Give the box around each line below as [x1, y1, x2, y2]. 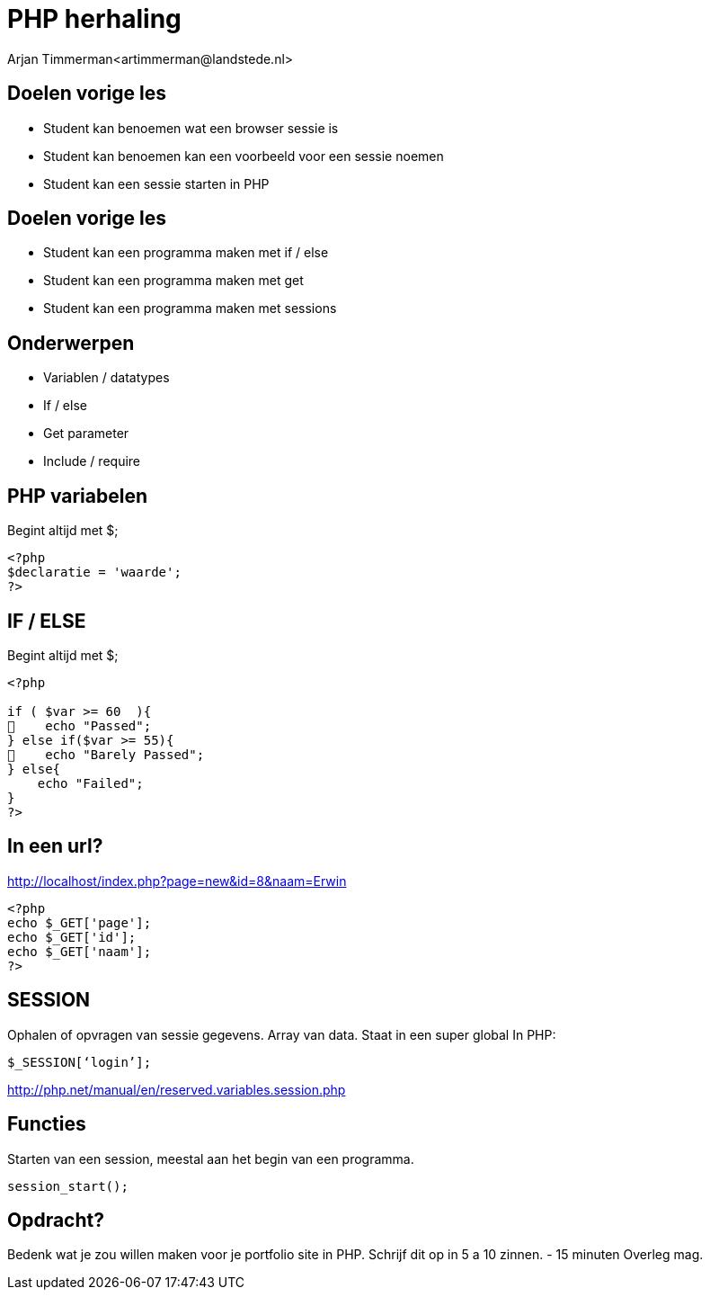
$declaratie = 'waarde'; [7, 565, 182, 580]
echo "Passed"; [45, 718, 152, 733]
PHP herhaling [7, 4, 182, 34]
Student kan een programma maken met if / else [43, 245, 329, 261]
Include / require [43, 453, 140, 470]
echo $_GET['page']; [7, 915, 152, 930]
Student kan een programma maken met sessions [43, 300, 337, 317]
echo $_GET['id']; [7, 929, 137, 944]
